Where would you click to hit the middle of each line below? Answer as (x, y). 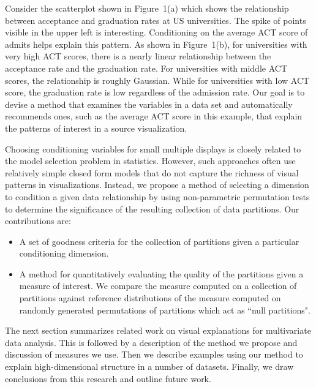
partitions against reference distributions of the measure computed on (150, 298)
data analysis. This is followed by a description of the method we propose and (151, 342)
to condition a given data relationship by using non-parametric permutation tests (157, 196)
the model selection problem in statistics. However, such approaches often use (150, 161)
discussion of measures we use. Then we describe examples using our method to (154, 354)
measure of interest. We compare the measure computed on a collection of (158, 286)
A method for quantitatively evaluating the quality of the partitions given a (161, 273)
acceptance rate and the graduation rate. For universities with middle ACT (146, 68)
